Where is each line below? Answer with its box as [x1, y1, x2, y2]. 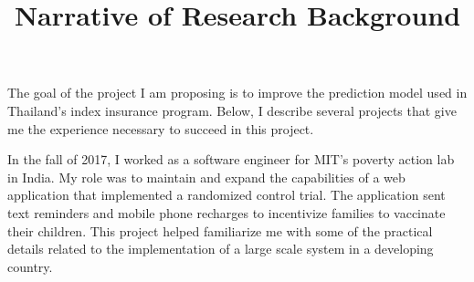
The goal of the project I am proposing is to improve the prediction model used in [7, 83, 468, 102]
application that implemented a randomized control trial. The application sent [7, 185, 446, 204]
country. [7, 256, 53, 276]
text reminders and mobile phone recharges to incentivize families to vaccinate [7, 203, 446, 222]
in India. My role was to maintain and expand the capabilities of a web [7, 167, 406, 186]
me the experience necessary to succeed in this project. [7, 119, 314, 138]
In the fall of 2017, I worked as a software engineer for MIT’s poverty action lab [7, 150, 455, 169]
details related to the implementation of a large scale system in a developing [7, 239, 434, 258]
